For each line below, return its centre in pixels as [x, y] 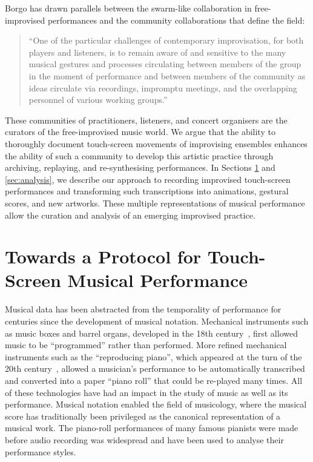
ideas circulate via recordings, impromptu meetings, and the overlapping [163, 87]
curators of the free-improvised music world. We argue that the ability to [140, 132]
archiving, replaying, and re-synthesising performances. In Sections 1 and [140, 167]
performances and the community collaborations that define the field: [176, 20]
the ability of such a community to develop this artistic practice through [139, 155]
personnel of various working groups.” [98, 100]
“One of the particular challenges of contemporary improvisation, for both [166, 40]
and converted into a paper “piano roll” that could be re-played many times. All [154, 380]
